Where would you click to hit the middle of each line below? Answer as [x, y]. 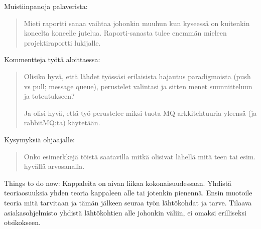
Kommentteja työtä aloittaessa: [52, 59]
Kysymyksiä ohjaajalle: [39, 139]
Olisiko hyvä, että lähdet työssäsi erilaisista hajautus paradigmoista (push [137, 76]
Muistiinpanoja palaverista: [46, 6]
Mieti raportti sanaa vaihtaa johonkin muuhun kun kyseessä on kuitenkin [137, 23]
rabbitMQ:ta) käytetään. [62, 123]
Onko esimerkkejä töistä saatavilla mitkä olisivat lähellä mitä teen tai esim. [140, 156]
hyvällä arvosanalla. [54, 166]
